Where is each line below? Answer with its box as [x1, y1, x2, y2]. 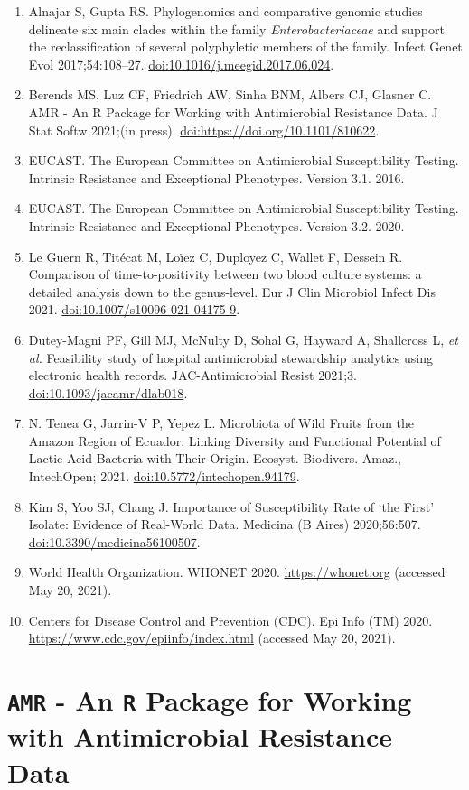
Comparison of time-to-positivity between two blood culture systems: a [28, 265, 422, 283]
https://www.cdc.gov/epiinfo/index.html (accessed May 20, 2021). [28, 628, 396, 647]
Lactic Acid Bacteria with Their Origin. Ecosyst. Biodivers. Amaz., [28, 449, 401, 468]
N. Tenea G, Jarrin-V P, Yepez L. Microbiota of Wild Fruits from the [28, 414, 415, 432]
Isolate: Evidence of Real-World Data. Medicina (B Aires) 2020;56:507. [28, 515, 421, 534]
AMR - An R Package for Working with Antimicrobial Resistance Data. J [28, 102, 438, 121]
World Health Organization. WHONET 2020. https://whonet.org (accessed [28, 562, 446, 581]
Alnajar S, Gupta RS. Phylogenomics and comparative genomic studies [28, 2, 423, 20]
